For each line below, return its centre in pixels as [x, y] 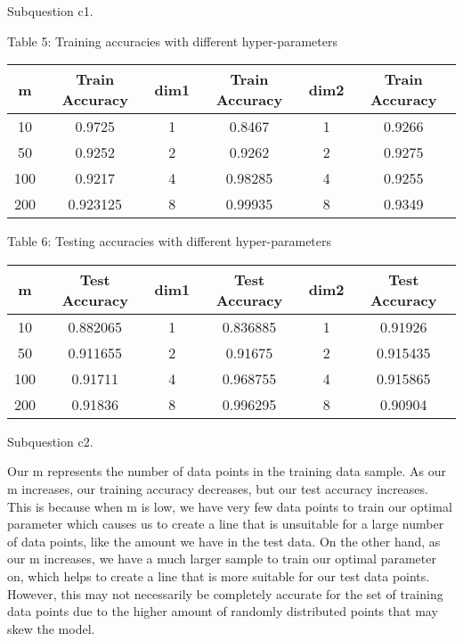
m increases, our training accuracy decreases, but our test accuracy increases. [218, 488]
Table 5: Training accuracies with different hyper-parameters [172, 41]
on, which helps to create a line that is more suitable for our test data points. [219, 575]
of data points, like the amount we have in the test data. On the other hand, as [224, 541]
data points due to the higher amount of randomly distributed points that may [223, 611]
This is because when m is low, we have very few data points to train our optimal [230, 506]
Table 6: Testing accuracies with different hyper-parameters [170, 241]
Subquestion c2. [50, 441]
